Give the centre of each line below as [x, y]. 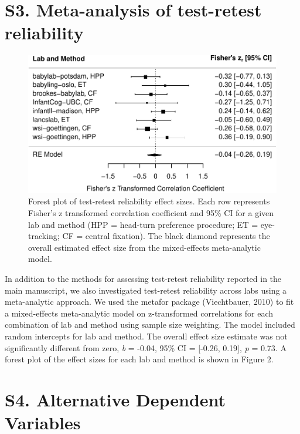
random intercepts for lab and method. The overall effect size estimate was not [146, 336]
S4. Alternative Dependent [115, 399]
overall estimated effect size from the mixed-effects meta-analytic [144, 247]
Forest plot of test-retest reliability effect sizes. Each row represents [149, 201]
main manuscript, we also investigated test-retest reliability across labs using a [146, 290]
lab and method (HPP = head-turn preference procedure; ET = [143, 224]
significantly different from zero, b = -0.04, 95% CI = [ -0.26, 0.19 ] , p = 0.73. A [146, 347]
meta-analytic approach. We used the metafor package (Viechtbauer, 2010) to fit [149, 302]
